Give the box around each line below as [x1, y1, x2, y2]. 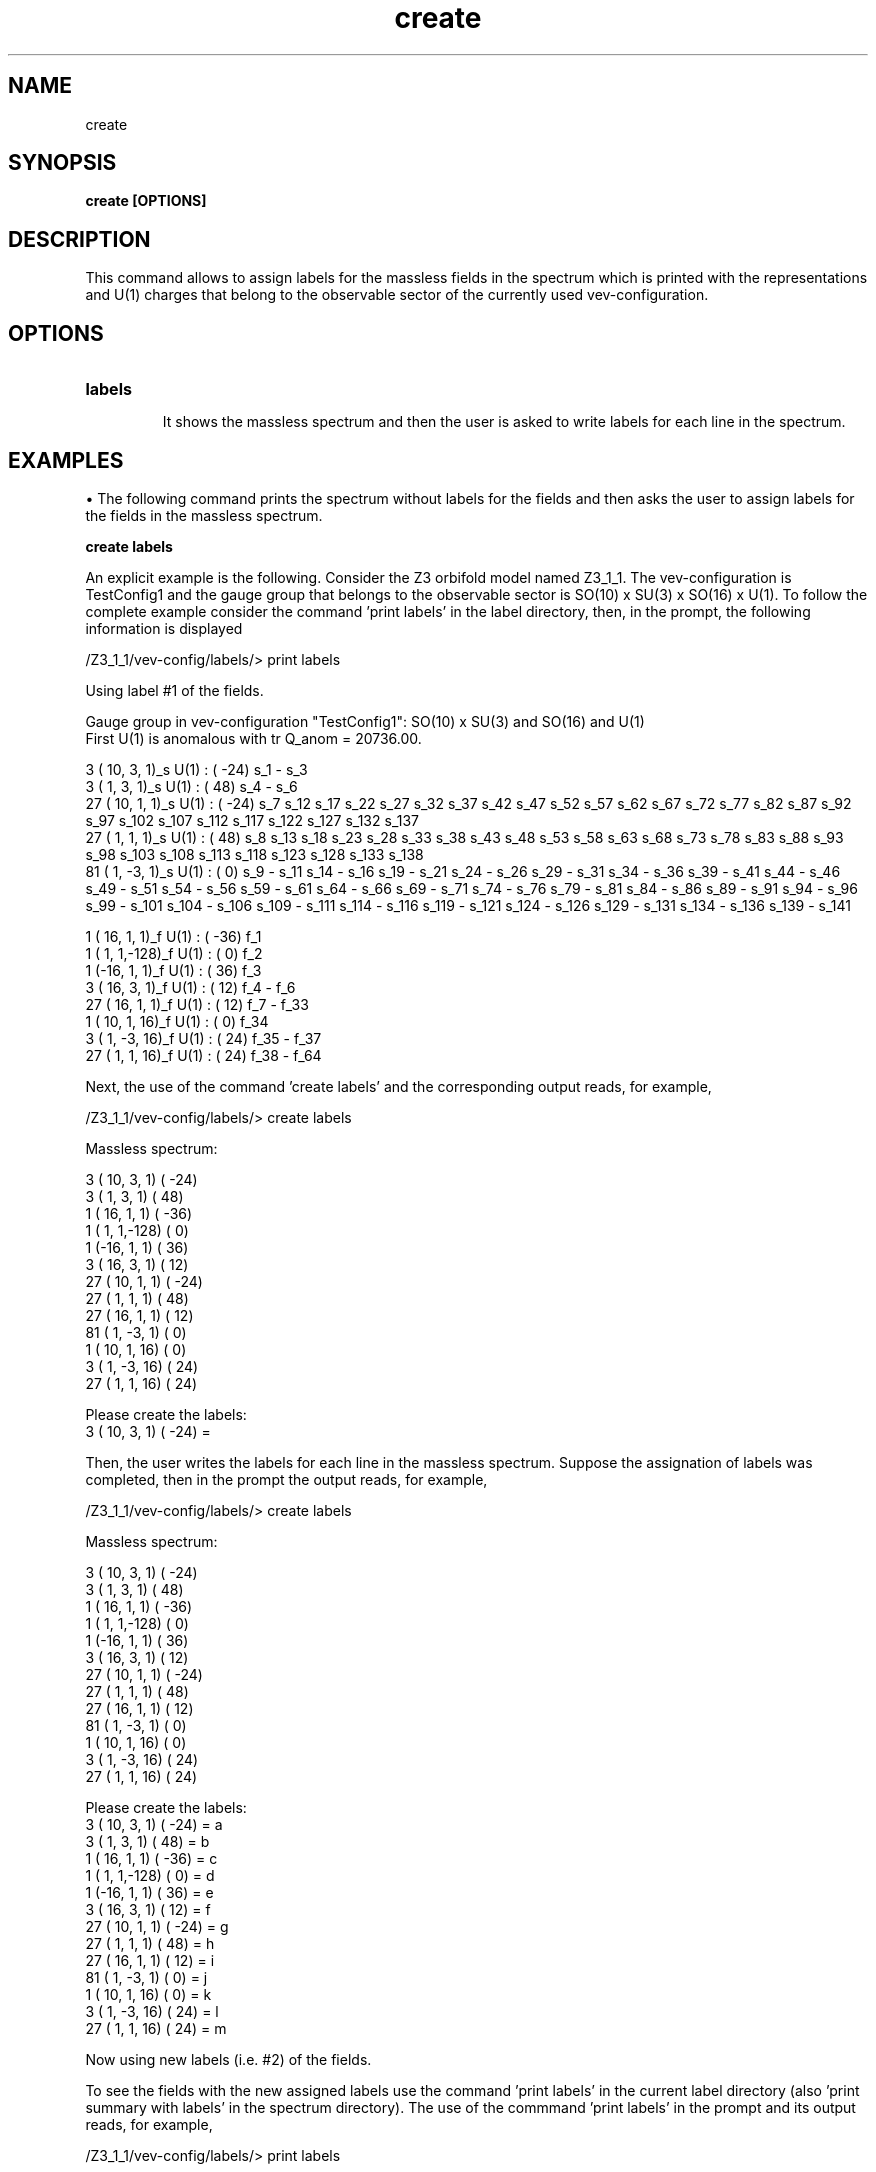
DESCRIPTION [8, 226, 151, 252]
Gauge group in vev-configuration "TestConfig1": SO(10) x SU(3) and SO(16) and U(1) [85, 712, 645, 730]
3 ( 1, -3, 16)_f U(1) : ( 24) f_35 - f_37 [85, 1029, 322, 1047]
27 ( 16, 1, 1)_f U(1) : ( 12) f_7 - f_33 [85, 995, 309, 1013]
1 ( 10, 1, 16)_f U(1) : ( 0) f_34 [85, 1012, 269, 1030]
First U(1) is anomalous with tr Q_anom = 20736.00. [85, 729, 422, 747]
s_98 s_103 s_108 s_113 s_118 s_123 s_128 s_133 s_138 [85, 845, 424, 863]
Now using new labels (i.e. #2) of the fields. [85, 2050, 372, 2068]
